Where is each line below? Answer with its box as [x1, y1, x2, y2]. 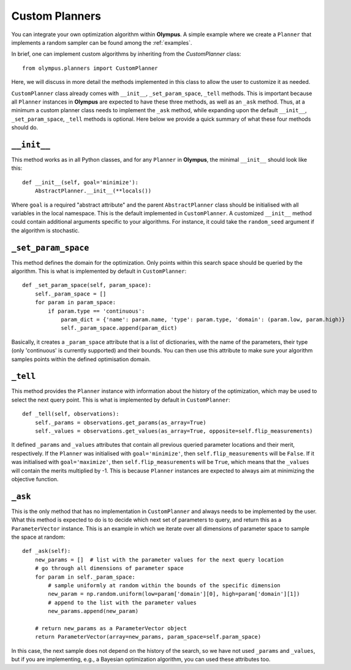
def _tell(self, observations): [22, 411, 119, 417]
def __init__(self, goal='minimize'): [22, 178, 139, 186]
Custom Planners [11, 9, 101, 23]
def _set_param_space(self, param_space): [22, 282, 152, 289]
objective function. [11, 475, 59, 482]
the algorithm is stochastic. [11, 227, 80, 234]
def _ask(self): [22, 547, 71, 555]
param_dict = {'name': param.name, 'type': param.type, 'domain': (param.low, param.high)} [61, 316, 345, 323]
